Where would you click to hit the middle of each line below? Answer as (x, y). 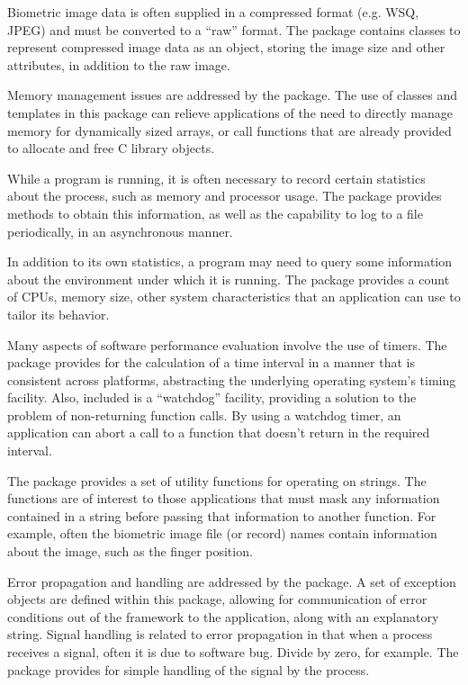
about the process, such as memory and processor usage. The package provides (225, 196)
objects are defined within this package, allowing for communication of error (217, 599)
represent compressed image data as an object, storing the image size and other (226, 47)
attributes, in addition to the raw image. (119, 64)
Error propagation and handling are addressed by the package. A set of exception (232, 581)
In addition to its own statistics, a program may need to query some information (230, 261)
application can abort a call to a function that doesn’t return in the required (219, 433)
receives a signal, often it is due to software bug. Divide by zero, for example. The (233, 652)
